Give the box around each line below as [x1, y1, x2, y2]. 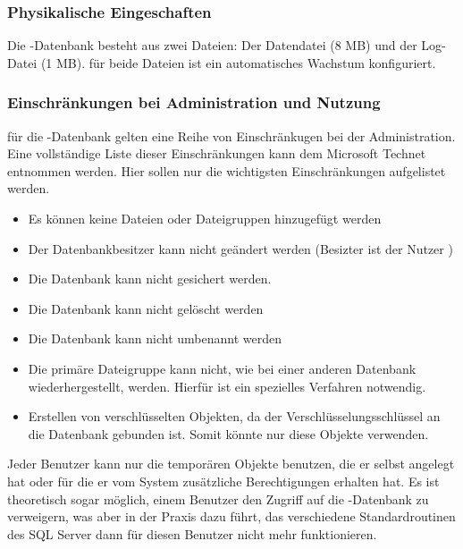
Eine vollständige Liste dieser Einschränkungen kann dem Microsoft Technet [7, 144, 426, 163]
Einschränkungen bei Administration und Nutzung [7, 91, 381, 114]
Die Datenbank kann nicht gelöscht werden [28, 299, 264, 317]
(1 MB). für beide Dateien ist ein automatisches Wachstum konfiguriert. [40, 53, 436, 72]
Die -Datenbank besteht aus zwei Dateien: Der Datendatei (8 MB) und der [7, 36, 417, 55]
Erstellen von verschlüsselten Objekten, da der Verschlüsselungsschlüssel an [28, 407, 441, 426]
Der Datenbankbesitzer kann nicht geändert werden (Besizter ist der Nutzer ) [28, 239, 453, 258]
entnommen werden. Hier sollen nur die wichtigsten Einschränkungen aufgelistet [7, 161, 446, 180]
